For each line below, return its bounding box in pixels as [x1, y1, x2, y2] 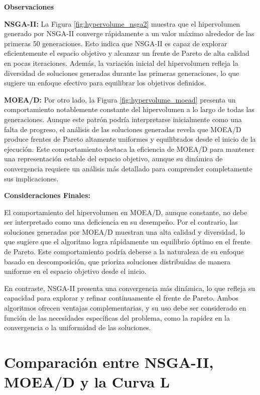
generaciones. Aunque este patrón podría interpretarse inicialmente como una [4, 114, 242, 124]
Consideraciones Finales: [4, 190, 90, 201]
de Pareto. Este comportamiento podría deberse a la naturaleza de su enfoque [4, 246, 244, 257]
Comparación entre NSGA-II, [4, 352, 214, 372]
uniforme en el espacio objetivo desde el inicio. [4, 266, 147, 276]
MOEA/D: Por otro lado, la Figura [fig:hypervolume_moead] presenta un [4, 94, 236, 105]
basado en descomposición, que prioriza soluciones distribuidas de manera [4, 256, 231, 266]
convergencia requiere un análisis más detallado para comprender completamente [4, 163, 252, 173]
